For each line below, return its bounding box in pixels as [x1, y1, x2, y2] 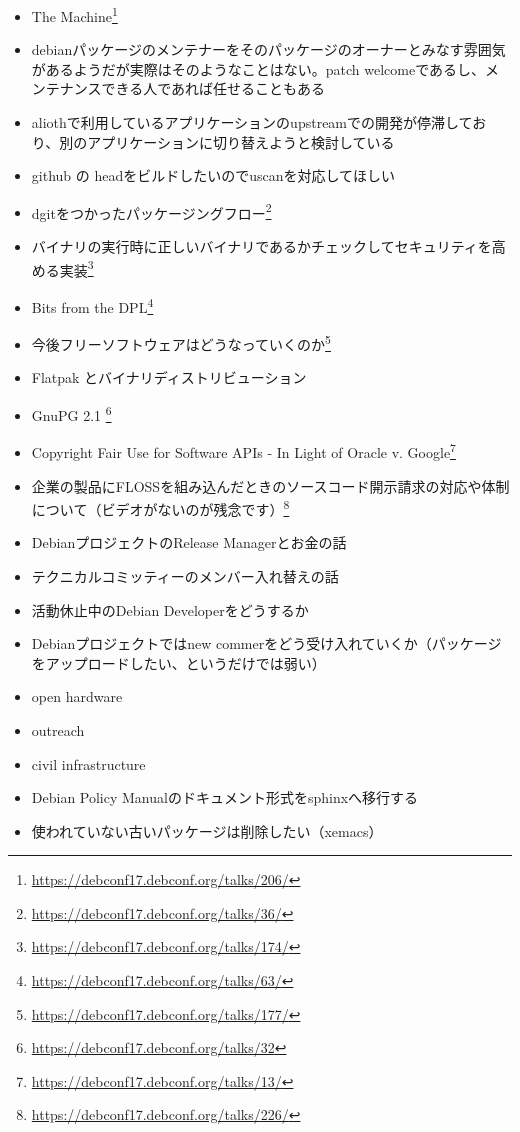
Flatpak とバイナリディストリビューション [31, 367, 307, 388]
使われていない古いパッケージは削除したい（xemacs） [31, 820, 383, 841]
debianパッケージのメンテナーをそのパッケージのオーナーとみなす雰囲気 [31, 39, 506, 60]
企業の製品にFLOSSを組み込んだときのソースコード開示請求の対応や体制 [31, 475, 510, 496]
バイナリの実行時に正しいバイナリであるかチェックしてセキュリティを [31, 236, 492, 257]
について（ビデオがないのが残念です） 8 [31, 496, 290, 519]
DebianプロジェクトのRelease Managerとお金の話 [31, 532, 347, 553]
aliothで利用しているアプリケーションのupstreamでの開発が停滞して [31, 112, 473, 133]
